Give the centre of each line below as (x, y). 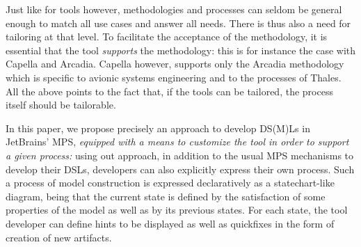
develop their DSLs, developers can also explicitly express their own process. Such (180, 169)
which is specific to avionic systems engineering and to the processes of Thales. (174, 77)
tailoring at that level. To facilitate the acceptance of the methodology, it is (167, 37)
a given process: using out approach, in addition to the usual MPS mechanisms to (180, 155)
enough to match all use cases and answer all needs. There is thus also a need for (178, 23)
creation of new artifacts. (59, 237)
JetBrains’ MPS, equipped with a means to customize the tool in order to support (177, 142)
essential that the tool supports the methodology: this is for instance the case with (181, 50)
